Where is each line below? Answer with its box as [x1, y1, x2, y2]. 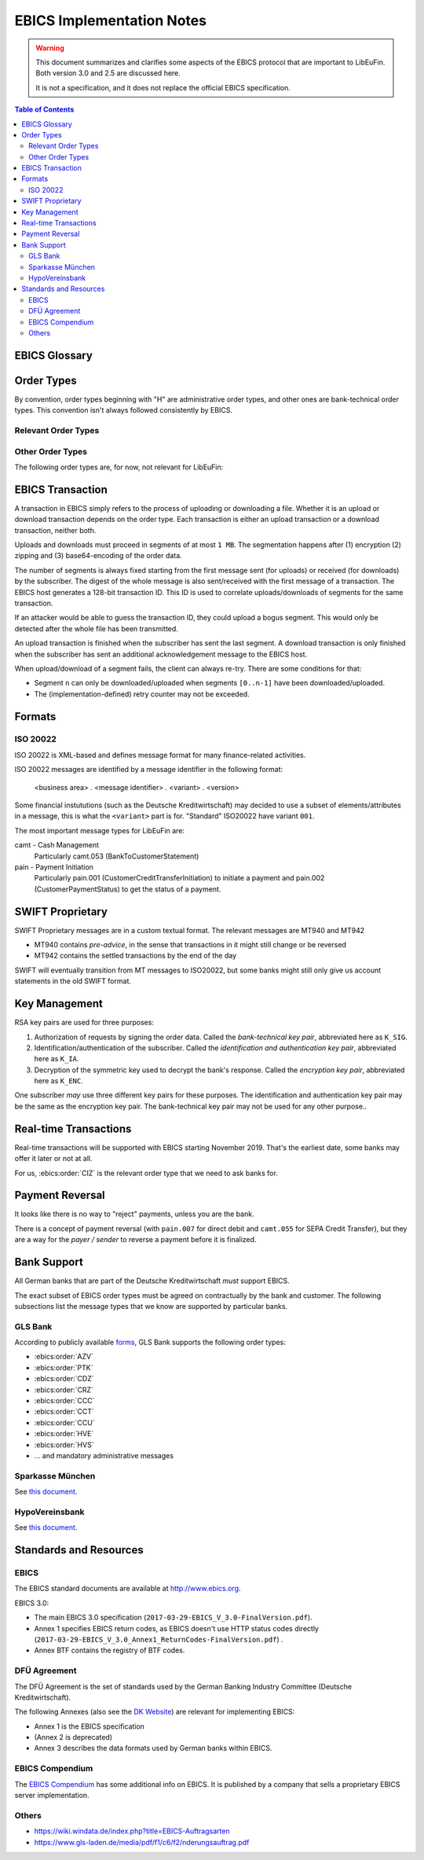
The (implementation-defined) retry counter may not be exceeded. [34, 689, 250, 699]
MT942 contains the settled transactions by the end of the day [34, 951, 237, 961]
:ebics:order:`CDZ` [34, 1374, 94, 1384]
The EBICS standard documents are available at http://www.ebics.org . [14, 1584, 241, 1593]
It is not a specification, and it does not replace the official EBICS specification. [35, 83, 291, 92]
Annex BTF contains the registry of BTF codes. [34, 1645, 185, 1655]
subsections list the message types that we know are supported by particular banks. [14, 1301, 288, 1310]
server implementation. [14, 1791, 90, 1799]
